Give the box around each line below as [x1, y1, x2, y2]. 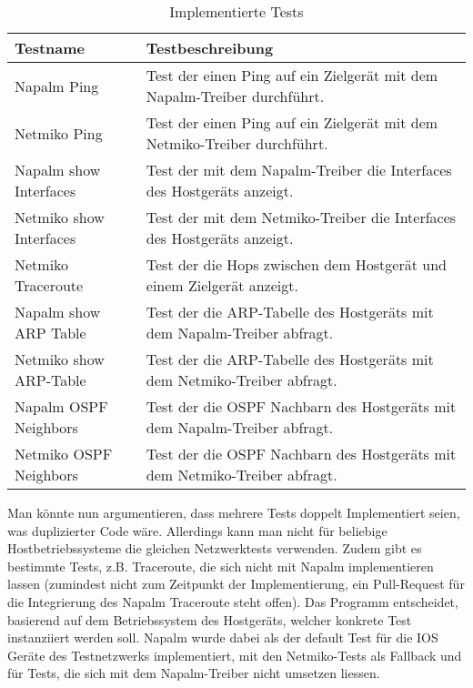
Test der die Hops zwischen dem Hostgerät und [146, 254, 447, 275]
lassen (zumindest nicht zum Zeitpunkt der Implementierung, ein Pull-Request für [7, 574, 465, 593]
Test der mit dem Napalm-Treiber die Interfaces [146, 159, 452, 180]
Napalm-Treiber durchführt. [146, 86, 325, 106]
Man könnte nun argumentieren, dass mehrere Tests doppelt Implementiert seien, [7, 503, 460, 521]
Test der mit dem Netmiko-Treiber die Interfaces [146, 207, 457, 228]
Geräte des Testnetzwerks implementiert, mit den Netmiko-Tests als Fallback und [7, 645, 462, 664]
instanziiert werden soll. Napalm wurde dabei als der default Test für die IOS [7, 628, 438, 647]
